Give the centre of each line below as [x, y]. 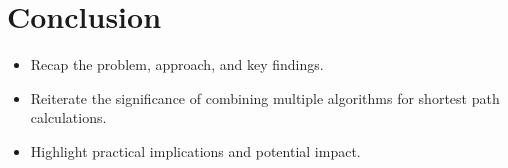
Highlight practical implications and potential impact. [195, 150]
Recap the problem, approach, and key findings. [177, 64]
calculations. [68, 117]
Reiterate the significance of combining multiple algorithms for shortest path [265, 97]
